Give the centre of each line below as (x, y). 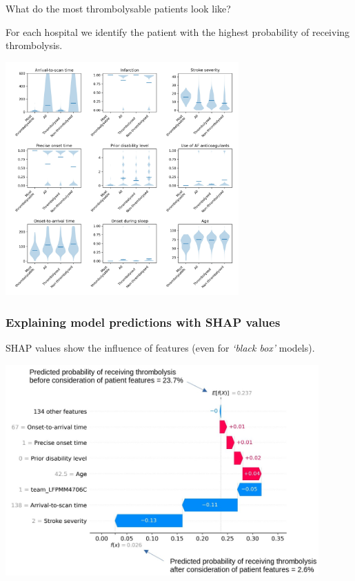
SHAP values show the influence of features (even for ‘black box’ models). (160, 348)
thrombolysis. (34, 45)
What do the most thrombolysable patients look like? (118, 8)
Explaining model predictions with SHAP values (143, 322)
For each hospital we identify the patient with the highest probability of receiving (178, 31)
